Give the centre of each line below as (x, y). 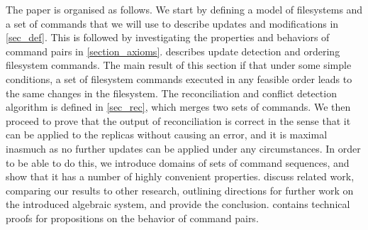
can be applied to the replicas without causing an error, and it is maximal (167, 135)
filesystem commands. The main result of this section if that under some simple (179, 65)
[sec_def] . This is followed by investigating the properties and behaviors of (168, 37)
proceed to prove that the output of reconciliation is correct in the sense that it (178, 120)
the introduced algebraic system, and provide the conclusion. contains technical (178, 204)
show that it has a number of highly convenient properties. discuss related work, (180, 176)
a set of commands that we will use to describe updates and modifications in (172, 23)
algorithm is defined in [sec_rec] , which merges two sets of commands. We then (178, 107)
